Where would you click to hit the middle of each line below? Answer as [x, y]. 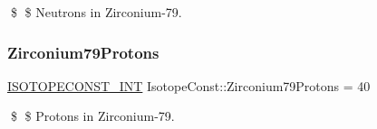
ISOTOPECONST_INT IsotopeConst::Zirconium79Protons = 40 [189, 85]
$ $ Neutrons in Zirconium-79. [96, 12]
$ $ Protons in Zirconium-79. [92, 116]
